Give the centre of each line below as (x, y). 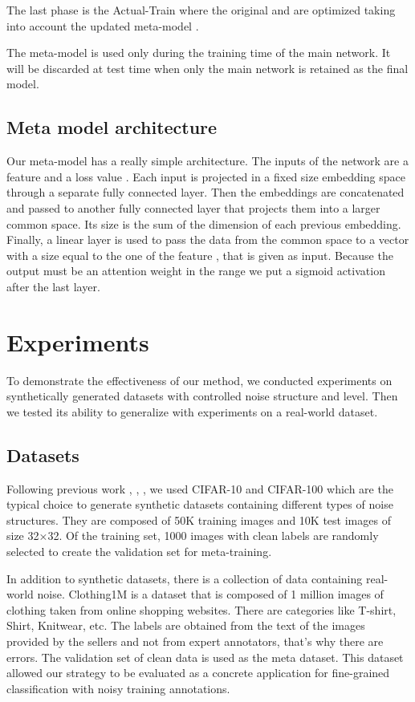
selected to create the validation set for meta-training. (139, 551)
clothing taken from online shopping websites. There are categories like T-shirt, (201, 609)
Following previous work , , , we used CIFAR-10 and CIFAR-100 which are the (200, 488)
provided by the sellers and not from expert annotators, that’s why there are (195, 641)
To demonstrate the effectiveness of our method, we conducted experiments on (199, 380)
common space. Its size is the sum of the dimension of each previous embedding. (204, 223)
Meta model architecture (112, 127)
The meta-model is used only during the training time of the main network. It (199, 53)
